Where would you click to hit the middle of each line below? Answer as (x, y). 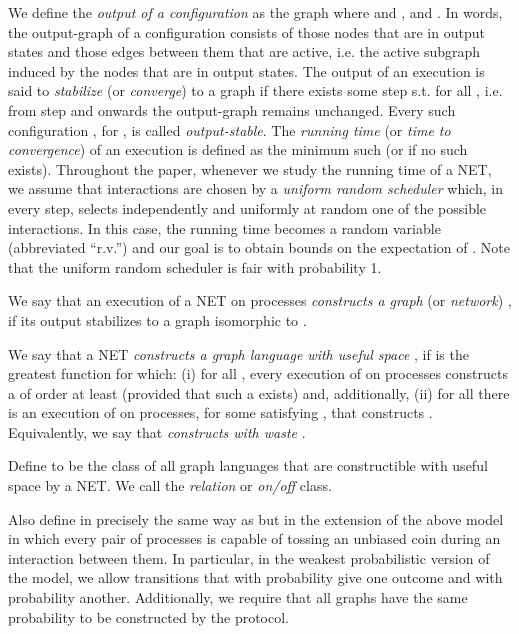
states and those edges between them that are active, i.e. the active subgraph (244, 51)
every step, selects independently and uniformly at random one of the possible (247, 207)
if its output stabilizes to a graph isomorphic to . (157, 319)
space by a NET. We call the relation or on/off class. (170, 485)
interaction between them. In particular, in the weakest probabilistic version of (249, 557)
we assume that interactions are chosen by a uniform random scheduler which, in (255, 188)
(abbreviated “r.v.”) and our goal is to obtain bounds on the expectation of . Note (259, 247)
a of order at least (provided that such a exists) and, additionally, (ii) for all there (259, 392)
